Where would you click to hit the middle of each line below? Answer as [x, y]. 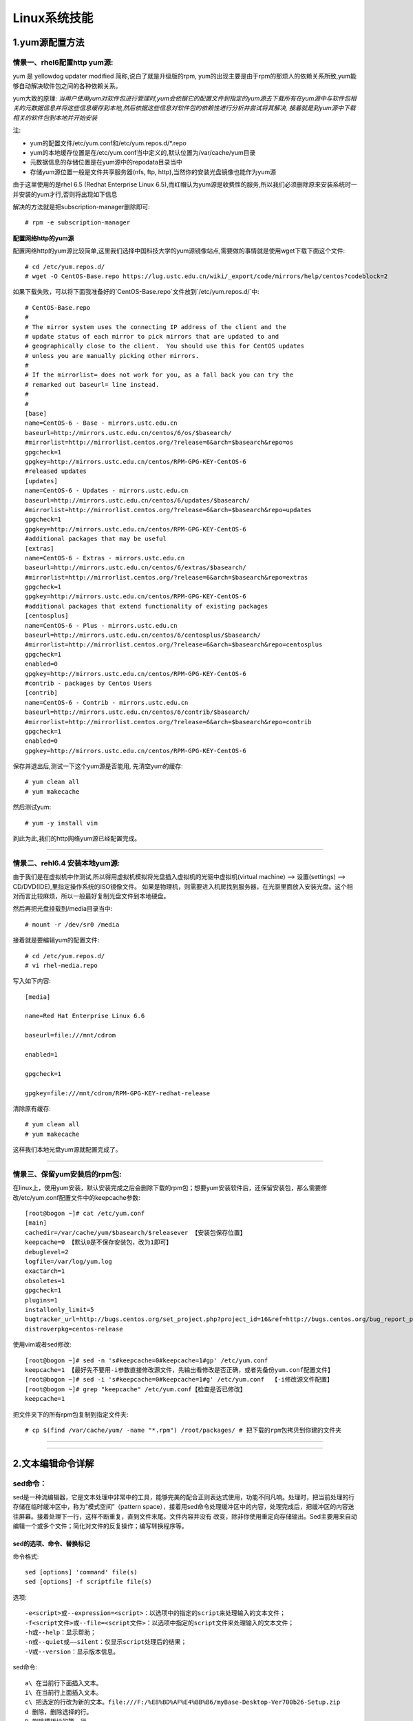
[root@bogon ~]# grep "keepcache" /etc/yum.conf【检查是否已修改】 [136, 1389]
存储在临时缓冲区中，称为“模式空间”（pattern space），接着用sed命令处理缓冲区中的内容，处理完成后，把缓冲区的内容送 [183, 1507]
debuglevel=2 [47, 1252]
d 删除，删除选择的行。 [59, 1712]
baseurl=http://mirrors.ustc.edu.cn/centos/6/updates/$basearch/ [138, 500]
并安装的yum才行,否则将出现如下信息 [65, 194]
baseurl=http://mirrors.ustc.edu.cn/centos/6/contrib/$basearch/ [138, 712]
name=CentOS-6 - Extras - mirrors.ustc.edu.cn [105, 558]
